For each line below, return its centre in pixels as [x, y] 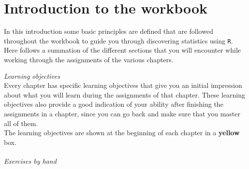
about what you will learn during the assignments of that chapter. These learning [125, 94]
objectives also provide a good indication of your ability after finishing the [114, 104]
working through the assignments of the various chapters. [89, 59]
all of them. [21, 123]
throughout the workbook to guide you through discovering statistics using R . [118, 40]
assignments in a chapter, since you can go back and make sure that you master [122, 113]
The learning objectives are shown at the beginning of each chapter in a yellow [122, 133]
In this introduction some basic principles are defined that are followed [109, 31]
